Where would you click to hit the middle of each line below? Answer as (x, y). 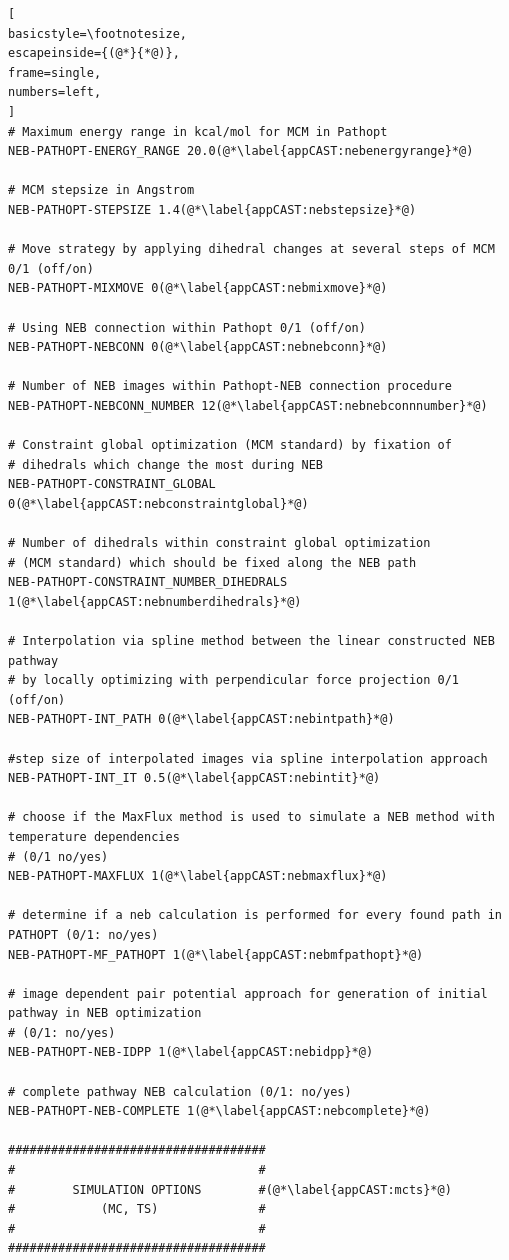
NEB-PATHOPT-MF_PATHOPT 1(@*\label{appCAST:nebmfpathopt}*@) (216, 954)
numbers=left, (55, 92)
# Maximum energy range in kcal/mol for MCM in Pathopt (198, 131)
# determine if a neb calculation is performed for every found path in (255, 915)
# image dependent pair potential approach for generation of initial (248, 993)
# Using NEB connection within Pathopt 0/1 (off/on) (187, 327)
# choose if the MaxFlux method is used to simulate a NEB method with (251, 817)
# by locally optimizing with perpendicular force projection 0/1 (234, 680)
